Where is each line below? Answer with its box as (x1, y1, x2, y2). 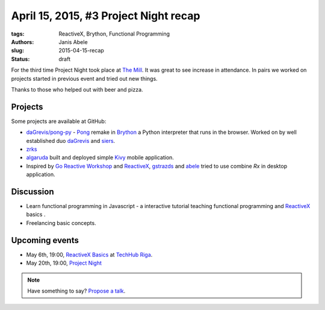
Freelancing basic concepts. (26, 219, 96, 226)
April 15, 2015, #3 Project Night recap (11, 9, 200, 22)
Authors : (11, 38, 34, 45)
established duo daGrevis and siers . (26, 137, 116, 144)
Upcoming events (11, 235, 79, 245)
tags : (11, 30, 25, 37)
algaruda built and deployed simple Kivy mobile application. (26, 154, 175, 161)
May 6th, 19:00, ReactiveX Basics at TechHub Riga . (26, 251, 153, 258)
